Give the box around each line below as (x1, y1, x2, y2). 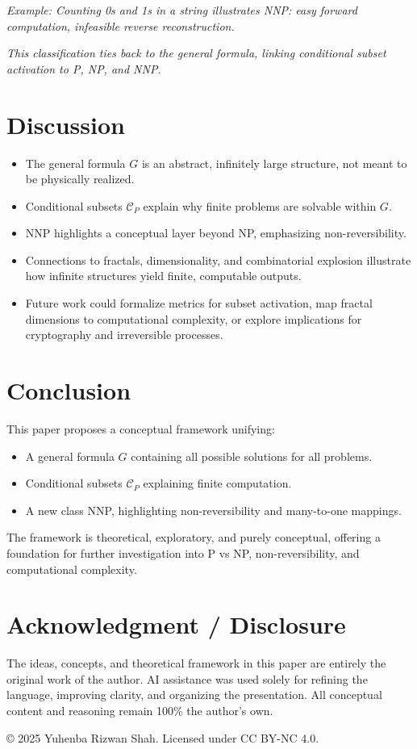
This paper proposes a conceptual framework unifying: (6, 420, 275, 437)
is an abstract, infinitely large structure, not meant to (141, 154, 407, 171)
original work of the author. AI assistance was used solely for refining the (6, 670, 368, 687)
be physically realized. (25, 170, 135, 187)
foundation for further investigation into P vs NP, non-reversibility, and (6, 544, 360, 561)
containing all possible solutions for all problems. (131, 447, 373, 464)
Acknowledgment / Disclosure (6, 608, 346, 641)
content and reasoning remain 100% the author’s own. (6, 702, 273, 719)
